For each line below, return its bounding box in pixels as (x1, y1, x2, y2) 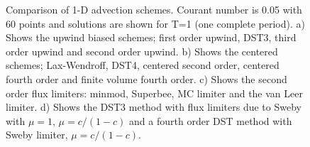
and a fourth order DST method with (129, 113, 292, 128)
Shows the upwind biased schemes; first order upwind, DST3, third (6, 30, 297, 45)
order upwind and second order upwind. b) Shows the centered (6, 43, 278, 58)
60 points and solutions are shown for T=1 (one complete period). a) (6, 16, 305, 31)
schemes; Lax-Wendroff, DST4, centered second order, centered (6, 58, 279, 72)
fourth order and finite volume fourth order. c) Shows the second (6, 71, 287, 86)
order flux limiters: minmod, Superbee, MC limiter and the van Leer (6, 85, 303, 100)
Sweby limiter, (6, 127, 68, 142)
